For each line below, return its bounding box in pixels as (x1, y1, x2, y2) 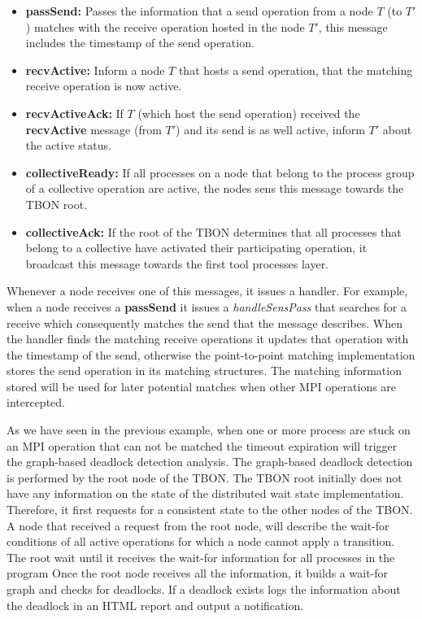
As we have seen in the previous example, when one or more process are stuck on (7, 421, 411, 438)
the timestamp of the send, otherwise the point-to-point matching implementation (7, 346, 415, 363)
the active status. (25, 137, 111, 154)
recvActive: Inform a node (25, 61, 165, 78)
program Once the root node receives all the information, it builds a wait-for (7, 565, 389, 582)
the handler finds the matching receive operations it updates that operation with (7, 330, 409, 347)
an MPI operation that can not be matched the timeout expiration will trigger (7, 437, 398, 454)
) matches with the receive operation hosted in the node (25, 18, 305, 35)
